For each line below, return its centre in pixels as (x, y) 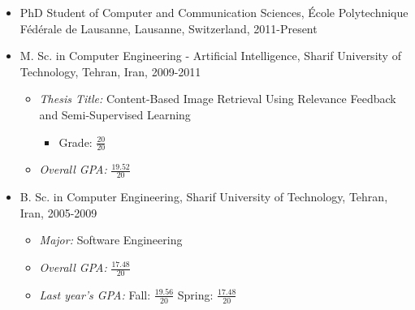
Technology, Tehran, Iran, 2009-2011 (110, 71)
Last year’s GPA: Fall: (95, 294)
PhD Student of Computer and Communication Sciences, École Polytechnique (214, 12)
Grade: (76, 142)
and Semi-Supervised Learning (115, 114)
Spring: (195, 294)
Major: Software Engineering (111, 240)
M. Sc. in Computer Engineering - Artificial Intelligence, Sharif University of (210, 56)
